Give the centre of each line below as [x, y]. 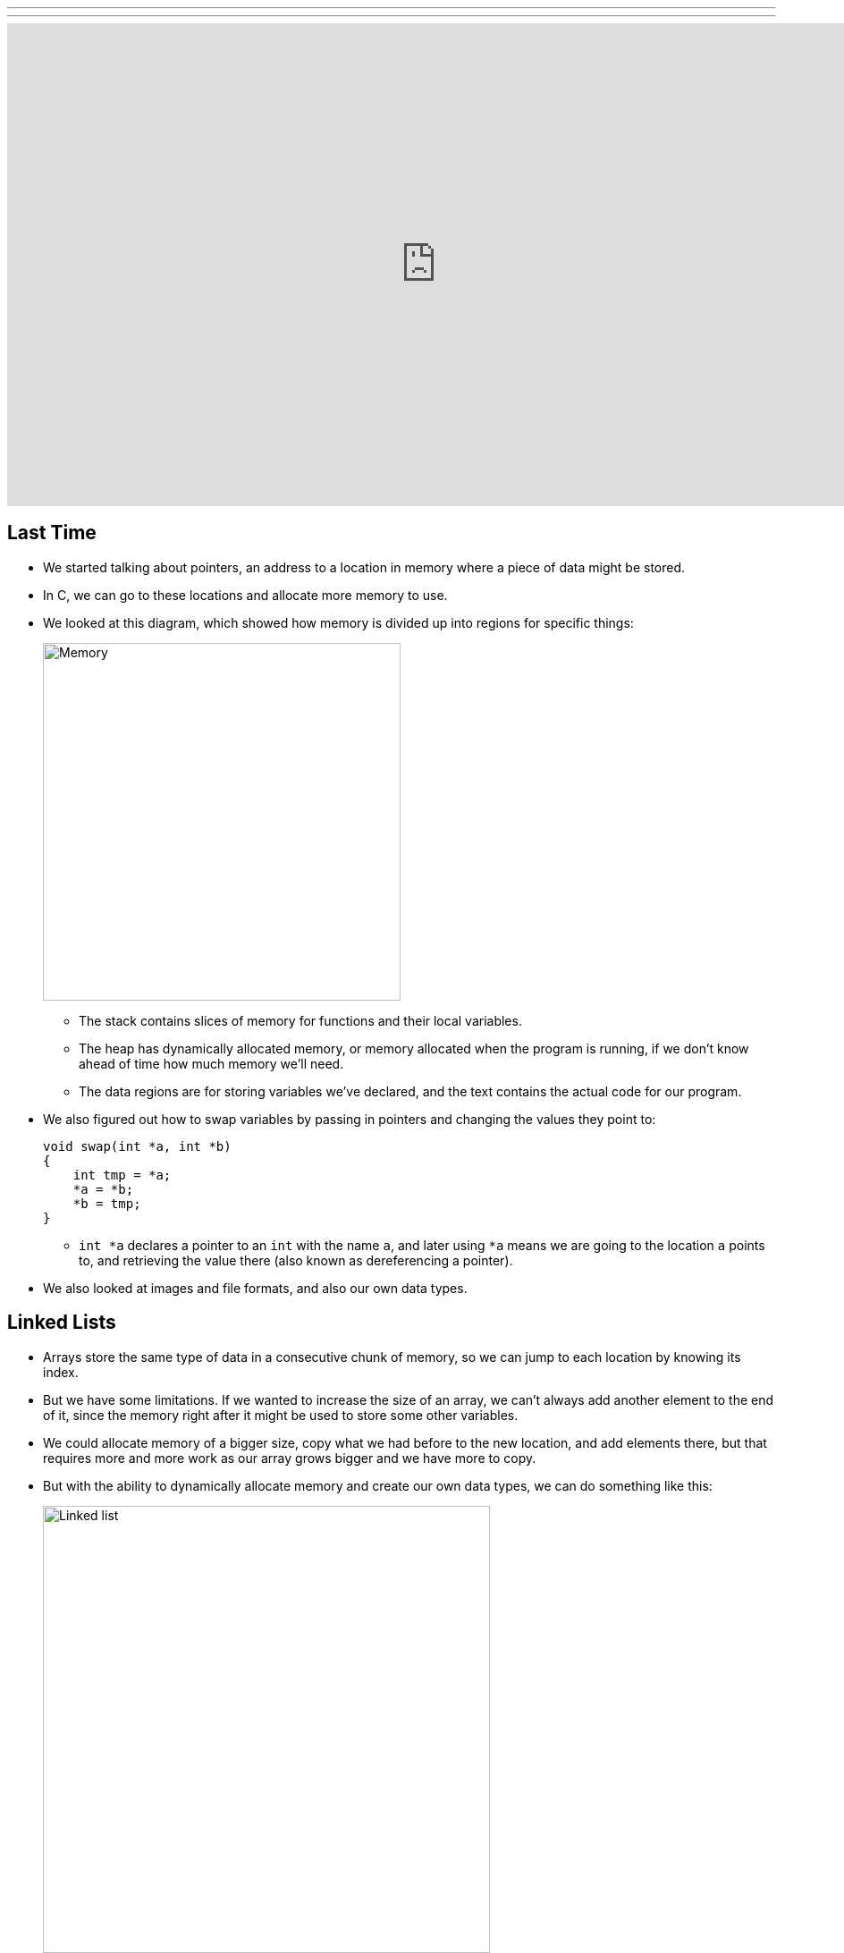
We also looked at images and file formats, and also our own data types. [255, 1288]
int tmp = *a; [122, 1175]
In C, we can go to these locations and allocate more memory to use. [245, 595]
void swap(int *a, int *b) [137, 1146]
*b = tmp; [107, 1203]
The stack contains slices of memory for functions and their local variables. [300, 1020]
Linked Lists [62, 1323]
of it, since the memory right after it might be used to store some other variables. [281, 1415]
